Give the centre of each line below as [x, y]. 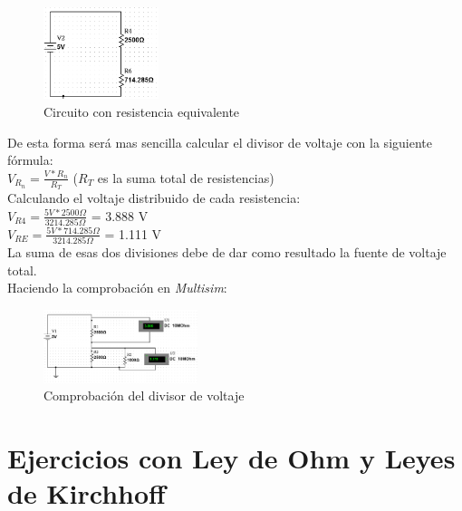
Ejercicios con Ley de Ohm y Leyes [231, 457]
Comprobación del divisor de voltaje [144, 395]
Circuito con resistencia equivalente [142, 111]
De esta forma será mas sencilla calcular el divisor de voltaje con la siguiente [220, 142]
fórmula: [30, 160]
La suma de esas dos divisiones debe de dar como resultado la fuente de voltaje [227, 252]
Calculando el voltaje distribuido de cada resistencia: [154, 197]
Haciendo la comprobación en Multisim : [117, 288]
